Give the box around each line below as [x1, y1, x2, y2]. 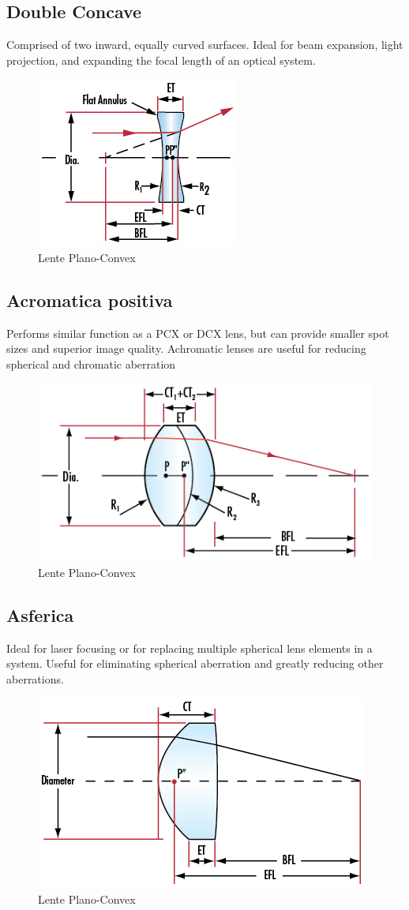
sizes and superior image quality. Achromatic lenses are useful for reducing [6, 340, 366, 357]
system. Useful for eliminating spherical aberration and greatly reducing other [6, 655, 384, 672]
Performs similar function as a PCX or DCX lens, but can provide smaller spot [6, 324, 389, 341]
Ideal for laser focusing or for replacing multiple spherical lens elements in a [6, 639, 373, 656]
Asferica [6, 602, 74, 627]
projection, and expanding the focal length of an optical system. [6, 51, 316, 68]
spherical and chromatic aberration [6, 355, 176, 372]
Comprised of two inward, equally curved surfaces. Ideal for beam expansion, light [6, 36, 403, 53]
